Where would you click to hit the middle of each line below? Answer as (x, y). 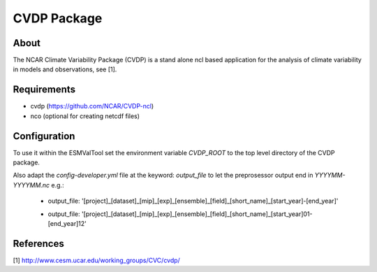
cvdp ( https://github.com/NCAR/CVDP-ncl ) (92, 106)
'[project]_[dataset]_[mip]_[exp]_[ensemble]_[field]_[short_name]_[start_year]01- (197, 214)
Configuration (44, 136)
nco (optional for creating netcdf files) (85, 116)
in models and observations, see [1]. (65, 69)
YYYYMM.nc (31, 185)
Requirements (44, 90)
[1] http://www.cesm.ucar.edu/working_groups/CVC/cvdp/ (97, 260)
